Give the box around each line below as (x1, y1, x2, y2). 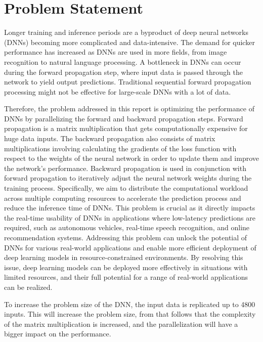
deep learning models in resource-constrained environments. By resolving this (4, 252, 243, 263)
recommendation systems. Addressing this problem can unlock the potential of (4, 232, 247, 242)
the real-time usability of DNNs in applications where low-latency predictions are (4, 212, 255, 223)
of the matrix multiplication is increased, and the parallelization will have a (4, 318, 238, 329)
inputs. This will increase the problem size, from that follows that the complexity (4, 309, 256, 319)
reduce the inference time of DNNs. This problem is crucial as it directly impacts (4, 202, 255, 213)
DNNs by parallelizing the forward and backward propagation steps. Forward (4, 113, 243, 123)
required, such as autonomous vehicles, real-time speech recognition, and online (4, 222, 250, 233)
